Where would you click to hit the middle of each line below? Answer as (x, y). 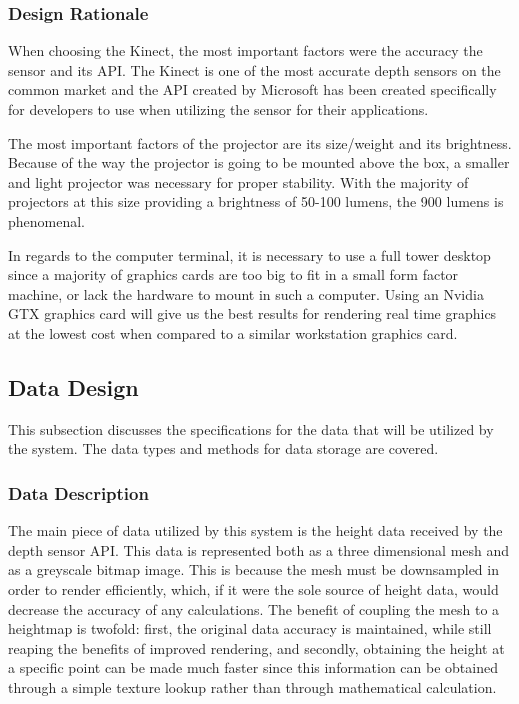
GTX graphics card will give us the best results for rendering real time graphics (252, 313)
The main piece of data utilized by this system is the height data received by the (255, 530)
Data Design (73, 386)
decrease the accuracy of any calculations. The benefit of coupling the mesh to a (254, 608)
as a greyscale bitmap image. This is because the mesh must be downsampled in (253, 569)
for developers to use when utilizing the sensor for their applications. (218, 109)
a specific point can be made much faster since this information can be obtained (253, 667)
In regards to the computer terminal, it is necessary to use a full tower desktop (249, 254)
